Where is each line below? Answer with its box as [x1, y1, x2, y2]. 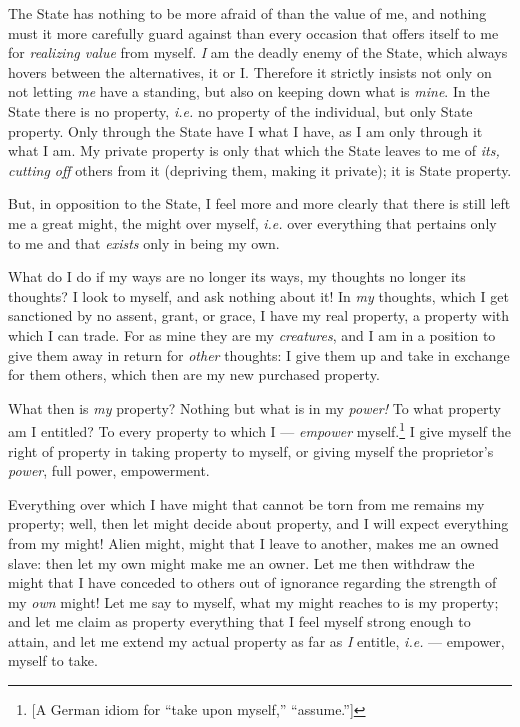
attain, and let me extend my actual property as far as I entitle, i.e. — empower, [8, 630, 505, 651]
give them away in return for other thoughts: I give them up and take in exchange [8, 344, 510, 365]
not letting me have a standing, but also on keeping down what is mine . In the [8, 81, 490, 102]
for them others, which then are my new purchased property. [8, 364, 380, 385]
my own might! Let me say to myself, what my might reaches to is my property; [8, 591, 499, 612]
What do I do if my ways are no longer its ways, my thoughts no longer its [8, 266, 466, 287]
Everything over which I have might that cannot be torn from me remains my [8, 493, 485, 514]
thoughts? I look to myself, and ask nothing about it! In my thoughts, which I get [8, 285, 509, 306]
